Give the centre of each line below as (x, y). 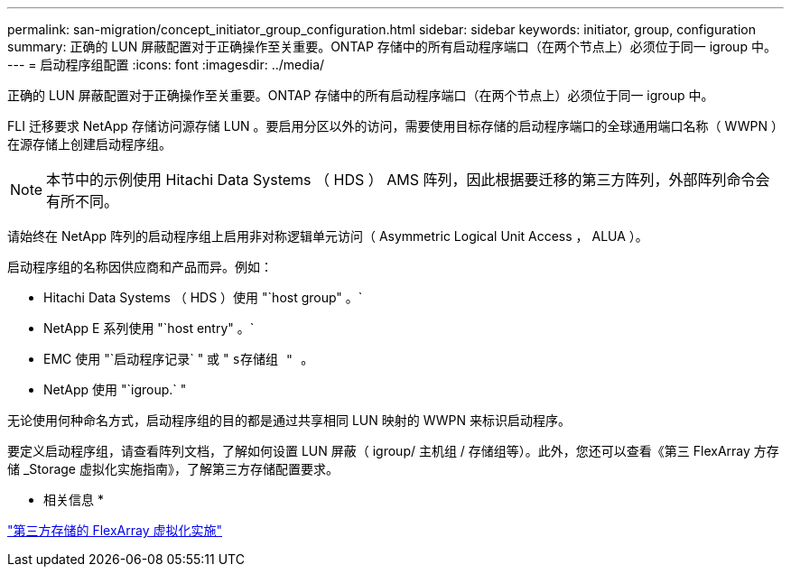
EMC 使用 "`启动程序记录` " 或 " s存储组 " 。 (179, 359)
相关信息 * (74, 500)
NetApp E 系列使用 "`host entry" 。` (149, 328)
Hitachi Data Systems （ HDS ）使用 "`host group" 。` (203, 297)
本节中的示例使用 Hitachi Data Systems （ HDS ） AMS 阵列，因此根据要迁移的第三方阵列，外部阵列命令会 (408, 180)
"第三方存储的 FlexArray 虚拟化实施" (115, 530)
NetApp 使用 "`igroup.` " (115, 389)
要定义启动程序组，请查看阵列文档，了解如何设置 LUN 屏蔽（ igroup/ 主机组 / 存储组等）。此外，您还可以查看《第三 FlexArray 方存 (393, 451)
